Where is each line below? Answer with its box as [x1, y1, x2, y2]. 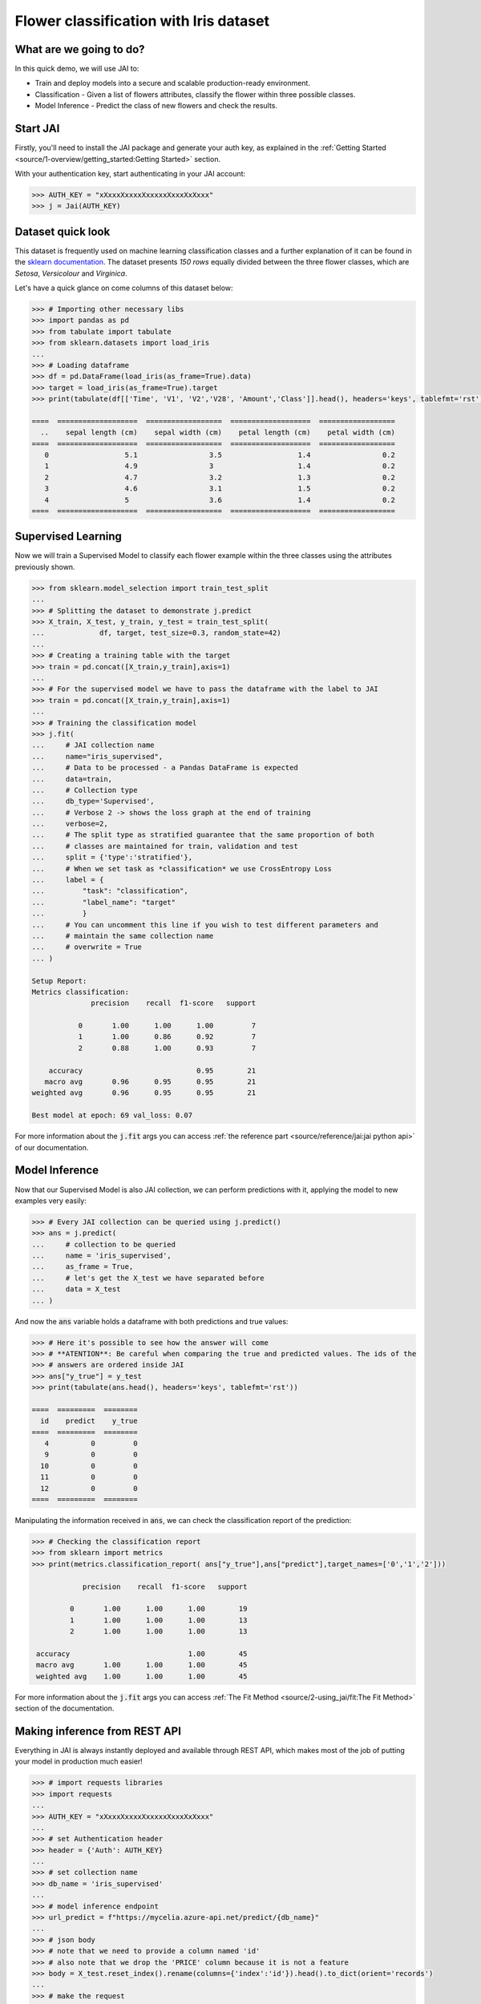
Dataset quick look [14, 224, 111, 238]
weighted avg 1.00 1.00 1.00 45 [36, 1671, 248, 1681]
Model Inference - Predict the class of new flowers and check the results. [34, 101, 278, 111]
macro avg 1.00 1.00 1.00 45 [36, 1660, 248, 1670]
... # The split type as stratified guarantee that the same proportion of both [31, 830, 374, 839]
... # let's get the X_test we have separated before [31, 1273, 265, 1283]
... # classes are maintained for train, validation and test [31, 842, 298, 850]
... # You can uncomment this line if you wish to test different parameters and [31, 920, 378, 929]
